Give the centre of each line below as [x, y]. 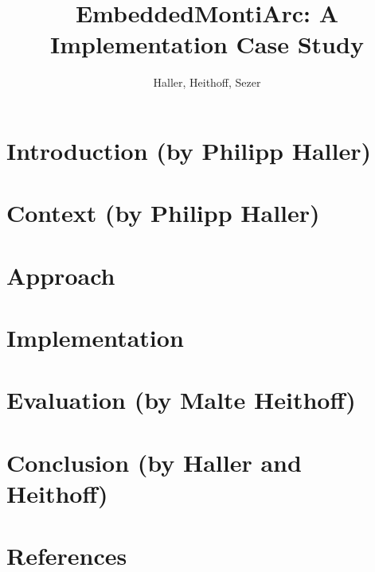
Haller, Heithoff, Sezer [207, 82]
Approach [61, 275]
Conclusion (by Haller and [154, 462]
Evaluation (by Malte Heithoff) [181, 400]
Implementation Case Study [207, 44]
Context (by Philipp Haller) [163, 213]
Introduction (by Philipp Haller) [189, 150]
